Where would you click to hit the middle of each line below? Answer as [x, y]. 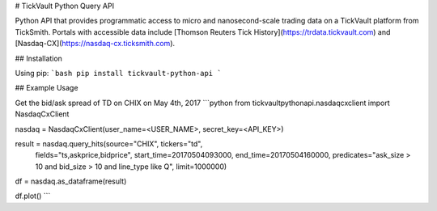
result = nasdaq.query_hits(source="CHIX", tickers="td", [109, 143]
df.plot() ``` [33, 196]
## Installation [38, 58]
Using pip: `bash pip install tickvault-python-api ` [118, 73]
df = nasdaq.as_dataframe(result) [71, 181]
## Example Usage [47, 88]
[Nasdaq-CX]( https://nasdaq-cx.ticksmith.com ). [95, 44]
